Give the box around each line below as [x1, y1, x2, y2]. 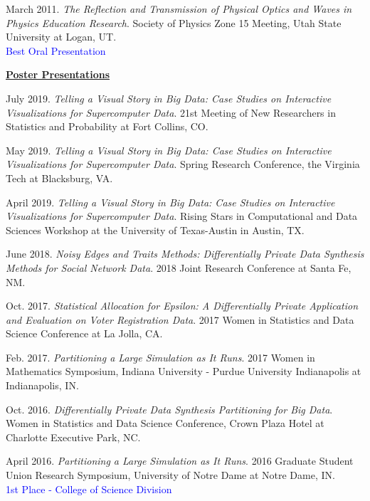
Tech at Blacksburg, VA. [6, 170, 113, 185]
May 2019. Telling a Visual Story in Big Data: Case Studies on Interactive [6, 142, 332, 157]
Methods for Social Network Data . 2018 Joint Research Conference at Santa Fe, [6, 260, 351, 275]
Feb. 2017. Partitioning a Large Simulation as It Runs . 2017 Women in [6, 349, 315, 364]
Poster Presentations [6, 67, 110, 82]
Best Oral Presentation [6, 43, 106, 58]
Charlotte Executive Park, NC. [6, 429, 141, 444]
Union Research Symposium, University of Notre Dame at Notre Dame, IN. [6, 468, 335, 482]
